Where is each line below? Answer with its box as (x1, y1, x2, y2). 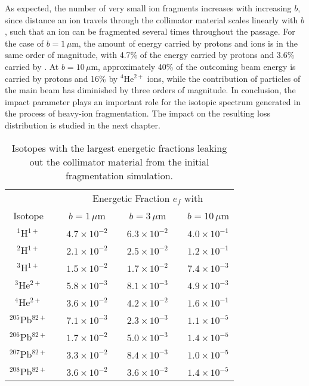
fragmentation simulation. (65, 168, 174, 182)
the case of (5, 36, 44, 49)
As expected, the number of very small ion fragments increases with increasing (5, 2, 292, 14)
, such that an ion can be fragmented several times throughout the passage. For (5, 25, 295, 38)
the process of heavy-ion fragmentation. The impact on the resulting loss (5, 107, 270, 120)
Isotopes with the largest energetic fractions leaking (11, 140, 227, 155)
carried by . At (5, 60, 59, 72)
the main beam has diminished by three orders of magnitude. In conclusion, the (5, 84, 296, 96)
